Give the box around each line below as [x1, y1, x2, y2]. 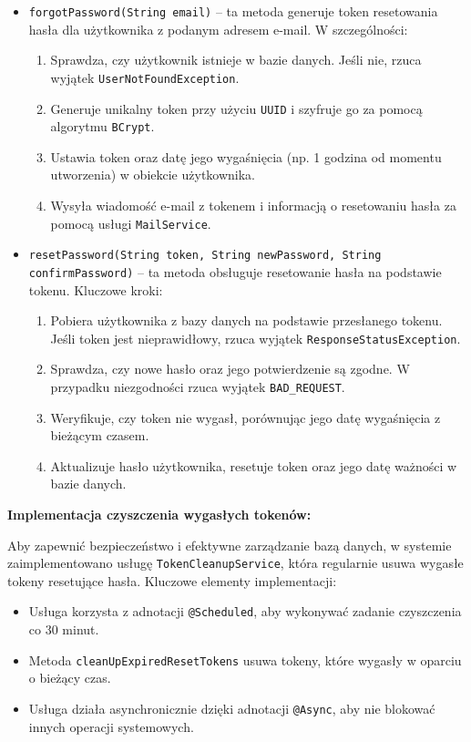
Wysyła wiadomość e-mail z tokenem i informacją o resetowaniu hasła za [50, 196, 456, 214]
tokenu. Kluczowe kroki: [28, 280, 163, 299]
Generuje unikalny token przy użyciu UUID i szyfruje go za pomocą [50, 98, 423, 118]
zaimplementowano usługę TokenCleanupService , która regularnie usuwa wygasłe [7, 553, 464, 572]
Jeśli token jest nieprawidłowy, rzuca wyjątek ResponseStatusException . [50, 328, 461, 347]
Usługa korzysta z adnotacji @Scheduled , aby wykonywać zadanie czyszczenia [28, 602, 462, 621]
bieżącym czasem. [50, 426, 149, 445]
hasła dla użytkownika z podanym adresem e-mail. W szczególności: [28, 19, 408, 38]
